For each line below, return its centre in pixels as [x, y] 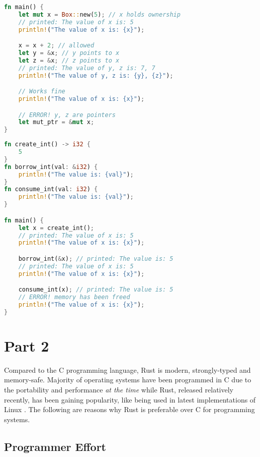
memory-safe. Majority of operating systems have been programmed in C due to [128, 380]
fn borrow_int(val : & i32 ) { [51, 167]
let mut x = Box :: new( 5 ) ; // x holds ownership [99, 14]
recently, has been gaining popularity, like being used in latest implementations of [130, 399]
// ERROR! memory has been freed [74, 297]
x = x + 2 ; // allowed [56, 46]
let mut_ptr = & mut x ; [56, 122]
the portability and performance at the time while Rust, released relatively [119, 389]
